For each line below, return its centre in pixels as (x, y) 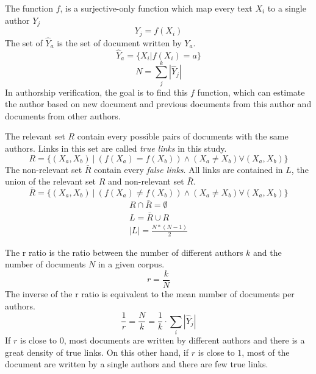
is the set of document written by (119, 42)
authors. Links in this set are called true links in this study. (116, 148)
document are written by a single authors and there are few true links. (137, 364)
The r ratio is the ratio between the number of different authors (124, 252)
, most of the (266, 352)
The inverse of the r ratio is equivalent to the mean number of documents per (150, 294)
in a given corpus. (131, 264)
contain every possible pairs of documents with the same (183, 136)
